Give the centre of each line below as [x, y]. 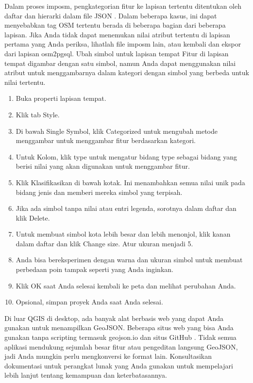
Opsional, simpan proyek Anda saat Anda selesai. [89, 302]
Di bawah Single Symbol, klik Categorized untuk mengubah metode [117, 131]
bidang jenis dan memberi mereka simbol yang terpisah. [99, 192]
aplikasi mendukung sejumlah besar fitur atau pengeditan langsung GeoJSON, [121, 346]
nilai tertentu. [25, 82]
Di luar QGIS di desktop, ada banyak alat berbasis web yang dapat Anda [114, 318]
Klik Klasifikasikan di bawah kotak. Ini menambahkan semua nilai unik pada [130, 182]
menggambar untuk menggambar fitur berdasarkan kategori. [106, 140]
